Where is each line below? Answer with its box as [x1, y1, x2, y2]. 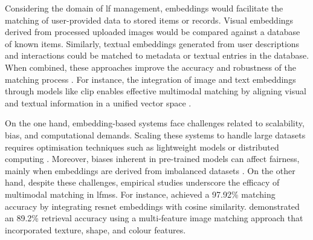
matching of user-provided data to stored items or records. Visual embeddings [5, 13, 294, 26]
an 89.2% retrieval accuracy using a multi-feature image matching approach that [5, 212, 303, 224]
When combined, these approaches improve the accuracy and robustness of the [5, 60, 296, 73]
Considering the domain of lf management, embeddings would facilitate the [5, 2, 283, 14]
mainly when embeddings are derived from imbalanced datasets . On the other [5, 164, 295, 177]
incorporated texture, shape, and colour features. [5, 223, 186, 236]
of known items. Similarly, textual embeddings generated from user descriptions [5, 37, 300, 50]
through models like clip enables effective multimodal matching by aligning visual [5, 85, 306, 97]
